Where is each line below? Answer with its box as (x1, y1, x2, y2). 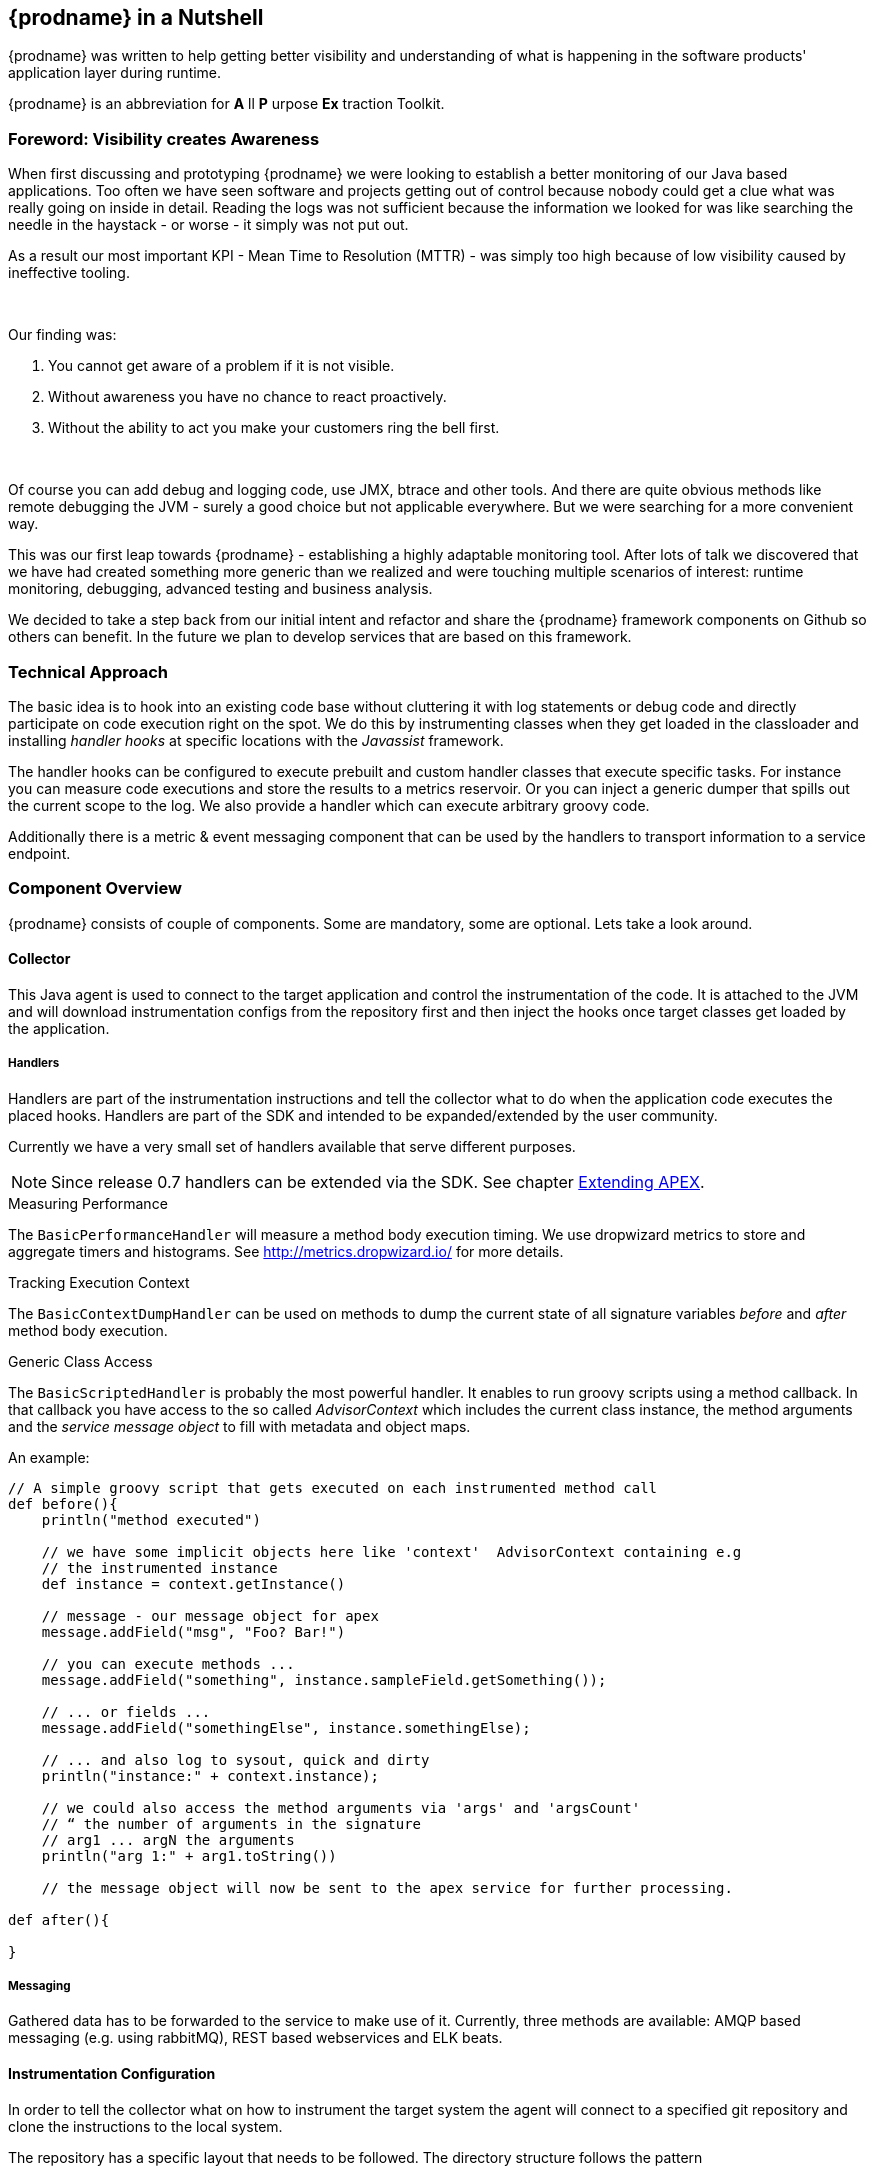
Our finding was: (8, 326, 117, 344)
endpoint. (8, 844, 71, 862)
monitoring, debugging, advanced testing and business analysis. (8, 580, 433, 598)
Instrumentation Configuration (8, 2065, 216, 2083)
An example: (8, 1448, 90, 1466)
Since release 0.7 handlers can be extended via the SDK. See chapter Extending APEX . (51, 1171, 705, 1192)
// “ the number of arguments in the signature (41, 1815, 422, 1832)
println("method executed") (41, 1511, 261, 1528)
